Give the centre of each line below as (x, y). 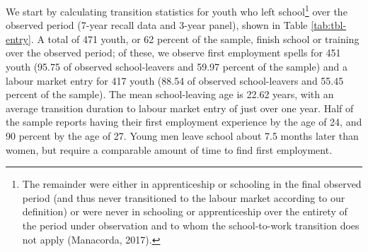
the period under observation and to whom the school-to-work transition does (191, 225)
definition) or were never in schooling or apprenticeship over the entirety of (185, 211)
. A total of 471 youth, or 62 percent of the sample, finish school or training (195, 38)
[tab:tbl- (329, 25)
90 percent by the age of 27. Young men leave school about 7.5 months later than (182, 136)
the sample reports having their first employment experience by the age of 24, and (184, 122)
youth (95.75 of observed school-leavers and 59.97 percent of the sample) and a (177, 67)
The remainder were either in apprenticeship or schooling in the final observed (192, 184)
